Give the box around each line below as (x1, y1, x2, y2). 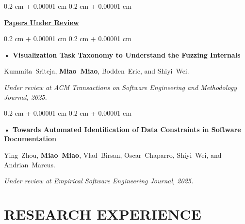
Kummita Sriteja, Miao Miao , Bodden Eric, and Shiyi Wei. (4, 66, 189, 76)
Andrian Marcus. (4, 159, 55, 169)
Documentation (4, 134, 57, 144)
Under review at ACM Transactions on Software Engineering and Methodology (4, 82, 237, 92)
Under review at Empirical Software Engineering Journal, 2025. (4, 176, 194, 186)
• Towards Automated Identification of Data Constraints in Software (4, 124, 241, 134)
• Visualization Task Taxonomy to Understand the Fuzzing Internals (4, 49, 241, 60)
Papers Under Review (4, 17, 79, 27)
